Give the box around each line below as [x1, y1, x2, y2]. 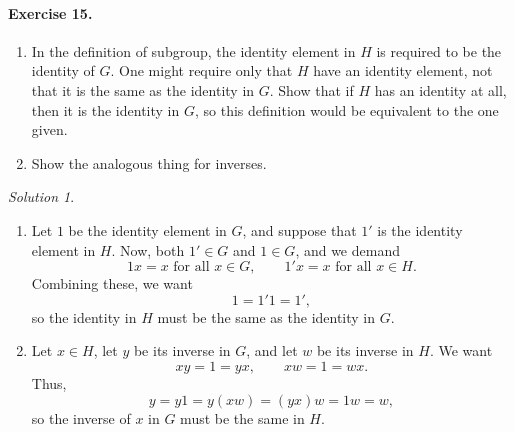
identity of [31, 60, 95, 81]
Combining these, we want [31, 273, 193, 294]
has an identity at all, [374, 79, 507, 100]
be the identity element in [68, 219, 227, 240]
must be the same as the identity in [157, 306, 376, 327]
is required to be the [376, 40, 502, 61]
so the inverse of [31, 407, 131, 428]
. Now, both [111, 239, 185, 260]
